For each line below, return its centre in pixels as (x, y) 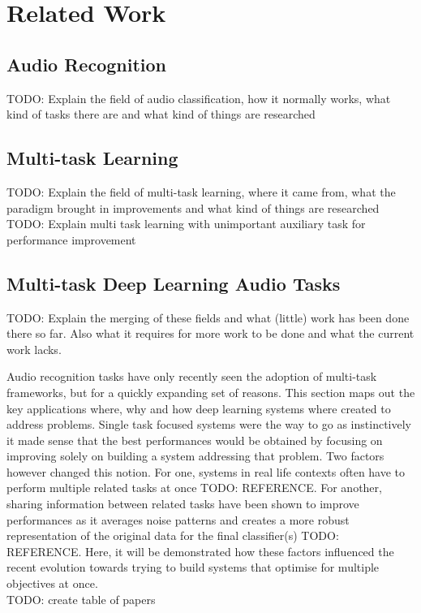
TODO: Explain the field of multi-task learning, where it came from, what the (201, 191)
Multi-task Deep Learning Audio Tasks (174, 283)
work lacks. (34, 349)
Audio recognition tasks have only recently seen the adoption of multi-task (192, 376)
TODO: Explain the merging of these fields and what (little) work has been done (208, 317)
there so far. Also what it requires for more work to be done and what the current (210, 333)
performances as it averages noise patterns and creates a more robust (178, 519)
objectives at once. (52, 583)
